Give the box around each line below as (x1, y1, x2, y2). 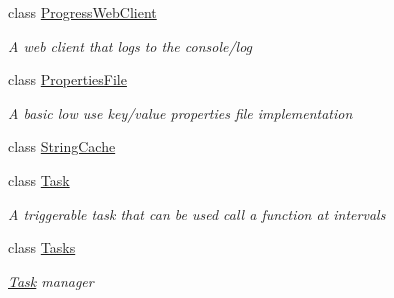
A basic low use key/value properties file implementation (8, 102, 353, 123)
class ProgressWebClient (8, 2, 157, 22)
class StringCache (8, 136, 116, 157)
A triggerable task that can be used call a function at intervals (8, 203, 386, 224)
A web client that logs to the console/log (8, 35, 253, 56)
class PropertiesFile (8, 69, 127, 90)
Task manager (8, 270, 94, 291)
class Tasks (8, 237, 76, 258)
